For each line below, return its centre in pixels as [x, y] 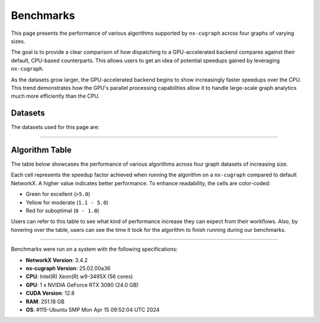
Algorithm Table [41, 150]
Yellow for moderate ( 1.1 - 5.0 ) [67, 202]
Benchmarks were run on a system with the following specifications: [94, 249]
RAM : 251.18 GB [45, 301]
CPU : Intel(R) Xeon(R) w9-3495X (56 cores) [79, 277]
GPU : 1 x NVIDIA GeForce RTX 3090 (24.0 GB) [82, 285]
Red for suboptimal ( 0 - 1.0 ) [63, 211]
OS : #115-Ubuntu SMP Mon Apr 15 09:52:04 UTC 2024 [93, 309]
